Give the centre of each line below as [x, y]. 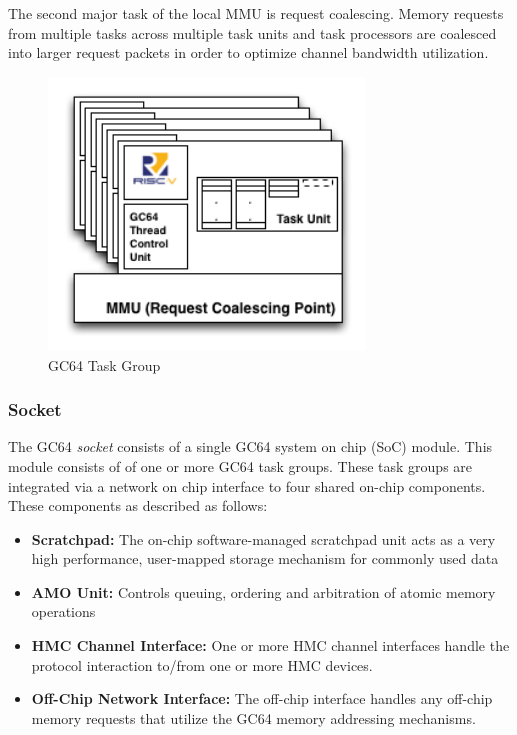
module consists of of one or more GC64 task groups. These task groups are [240, 465]
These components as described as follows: [138, 505]
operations [63, 611]
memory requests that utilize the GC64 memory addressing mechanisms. [253, 717]
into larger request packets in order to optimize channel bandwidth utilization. [248, 52]
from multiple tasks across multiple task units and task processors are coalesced [252, 32]
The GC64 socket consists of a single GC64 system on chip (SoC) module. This [250, 446]
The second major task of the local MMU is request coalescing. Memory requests [256, 13]
